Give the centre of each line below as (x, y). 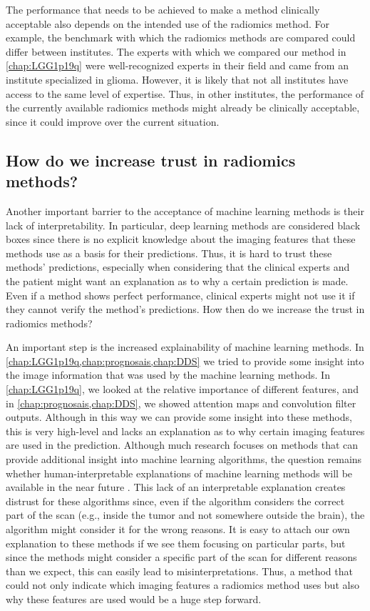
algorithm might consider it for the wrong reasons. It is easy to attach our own (178, 529)
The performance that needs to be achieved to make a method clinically (163, 9)
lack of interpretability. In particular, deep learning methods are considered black (183, 225)
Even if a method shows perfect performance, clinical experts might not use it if (180, 295)
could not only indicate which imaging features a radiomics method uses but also (183, 585)
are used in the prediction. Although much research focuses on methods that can (182, 445)
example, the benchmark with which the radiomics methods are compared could (181, 38)
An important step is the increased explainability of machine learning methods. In (185, 347)
